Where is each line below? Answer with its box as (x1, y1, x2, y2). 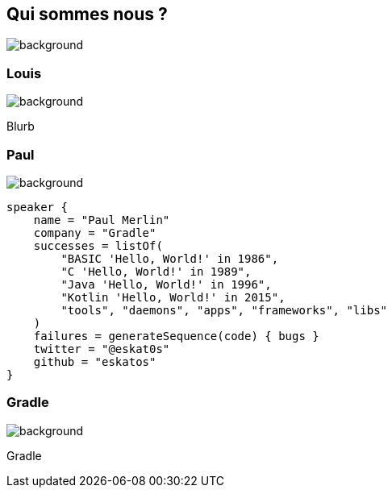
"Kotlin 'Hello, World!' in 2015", (60, 290, 286, 304)
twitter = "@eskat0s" (33, 342, 170, 355)
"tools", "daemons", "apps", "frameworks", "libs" (60, 303, 388, 317)
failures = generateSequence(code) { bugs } (33, 329, 319, 342)
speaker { (6, 200, 68, 214)
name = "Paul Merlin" (33, 213, 170, 226)
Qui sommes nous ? (6, 4, 168, 24)
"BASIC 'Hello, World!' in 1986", (60, 251, 279, 265)
